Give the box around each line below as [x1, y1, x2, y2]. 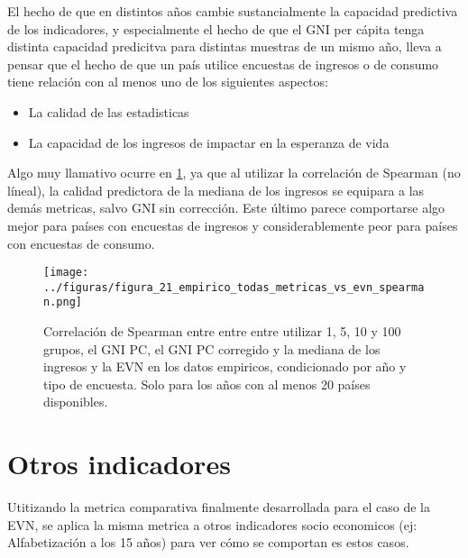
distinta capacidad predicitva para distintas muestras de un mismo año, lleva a [7, 37, 442, 56]
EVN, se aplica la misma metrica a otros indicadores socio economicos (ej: [7, 515, 418, 534]
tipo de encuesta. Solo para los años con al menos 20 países [43, 374, 371, 393]
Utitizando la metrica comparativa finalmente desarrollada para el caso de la [7, 498, 430, 517]
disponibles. [43, 392, 108, 411]
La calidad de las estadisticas [28, 102, 189, 121]
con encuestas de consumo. [7, 233, 155, 252]
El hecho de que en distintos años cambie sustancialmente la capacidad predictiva [7, 2, 458, 20]
